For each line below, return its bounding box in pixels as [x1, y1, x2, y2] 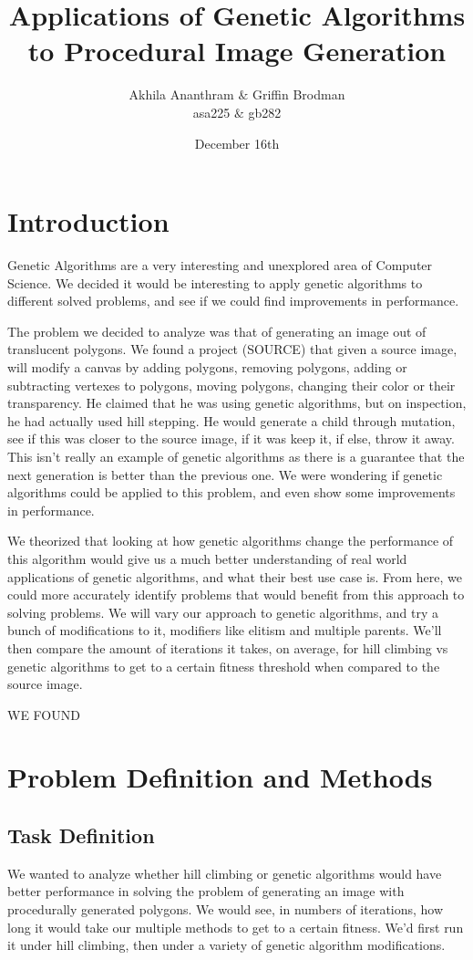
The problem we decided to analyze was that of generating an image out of [7, 321, 427, 340]
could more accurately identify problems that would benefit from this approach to [7, 585, 465, 604]
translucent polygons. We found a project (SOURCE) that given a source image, [7, 339, 458, 359]
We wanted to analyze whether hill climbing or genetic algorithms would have [7, 863, 442, 882]
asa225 [192, 102, 231, 121]
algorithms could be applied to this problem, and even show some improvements [7, 483, 456, 502]
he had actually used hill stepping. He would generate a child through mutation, [7, 411, 456, 430]
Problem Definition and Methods [7, 758, 433, 796]
